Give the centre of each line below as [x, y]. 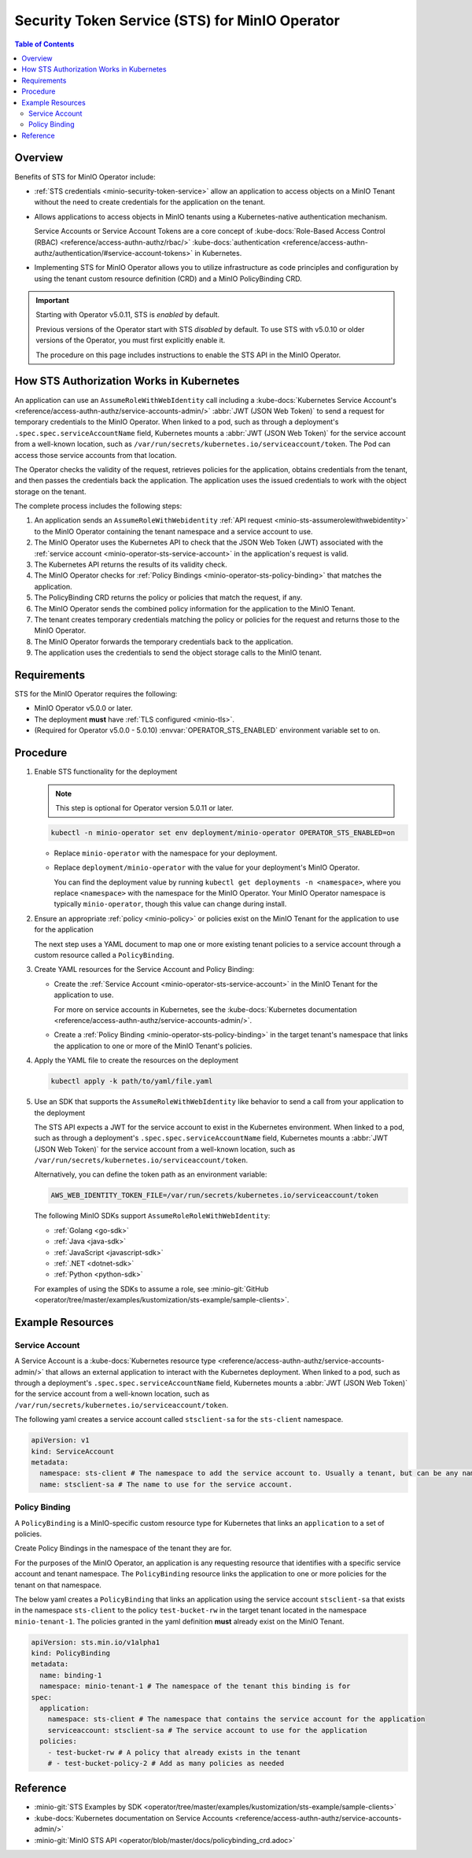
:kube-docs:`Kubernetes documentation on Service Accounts [134, 1818]
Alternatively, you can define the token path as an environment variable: [151, 1175]
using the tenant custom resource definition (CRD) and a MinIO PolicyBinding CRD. [168, 279]
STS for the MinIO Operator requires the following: [96, 694]
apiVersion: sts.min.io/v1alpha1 [96, 1642]
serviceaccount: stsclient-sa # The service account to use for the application [207, 1730]
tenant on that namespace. [58, 1585]
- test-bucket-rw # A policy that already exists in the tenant [174, 1752]
